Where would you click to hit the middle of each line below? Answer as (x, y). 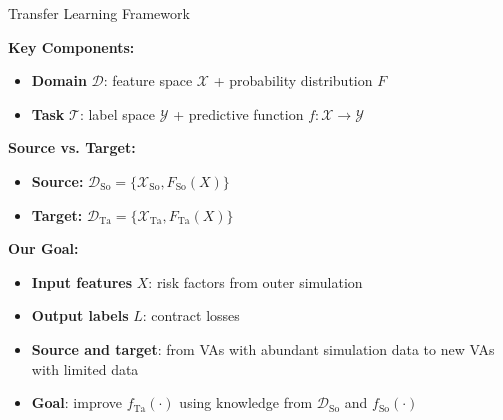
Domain (59, 80)
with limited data (85, 368)
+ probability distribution (293, 80)
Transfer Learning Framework (99, 13)
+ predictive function (238, 113)
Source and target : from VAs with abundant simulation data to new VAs (263, 348)
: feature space (148, 80)
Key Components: (71, 46)
